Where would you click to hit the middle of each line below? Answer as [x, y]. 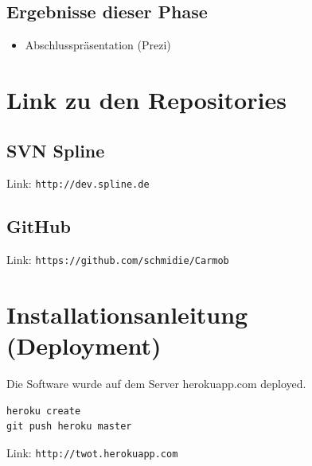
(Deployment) [84, 346]
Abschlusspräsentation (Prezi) [98, 45]
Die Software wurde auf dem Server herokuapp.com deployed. [156, 384]
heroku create [44, 411]
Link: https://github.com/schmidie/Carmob [118, 260]
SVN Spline [56, 150]
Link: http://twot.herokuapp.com [92, 452]
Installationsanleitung [127, 315]
